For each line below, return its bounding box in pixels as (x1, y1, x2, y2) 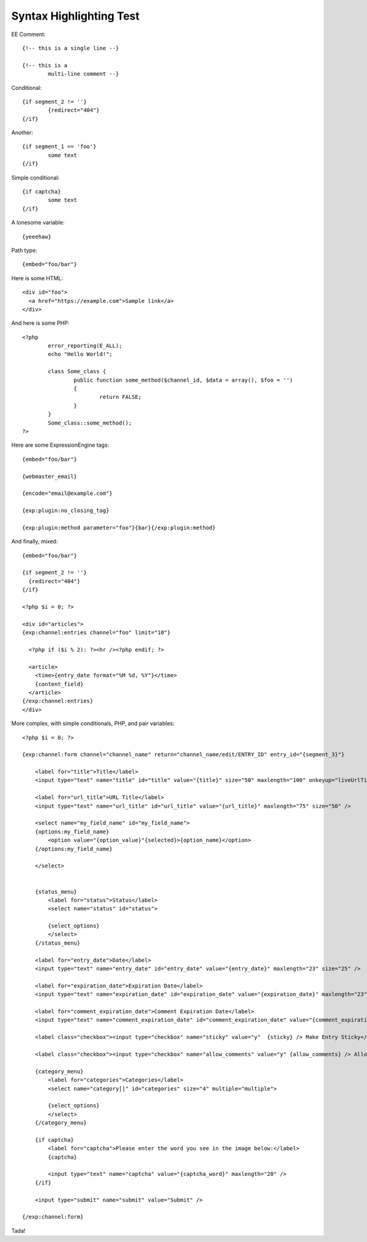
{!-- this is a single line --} (22, 45, 119, 51)
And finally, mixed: (11, 538, 58, 545)
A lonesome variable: (11, 219, 65, 226)
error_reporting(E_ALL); (48, 343, 122, 349)
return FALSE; (99, 393, 142, 401)
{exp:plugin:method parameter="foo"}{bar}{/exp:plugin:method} (22, 524, 216, 531)
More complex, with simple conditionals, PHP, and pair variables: (11, 720, 175, 727)
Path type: (11, 247, 38, 254)
